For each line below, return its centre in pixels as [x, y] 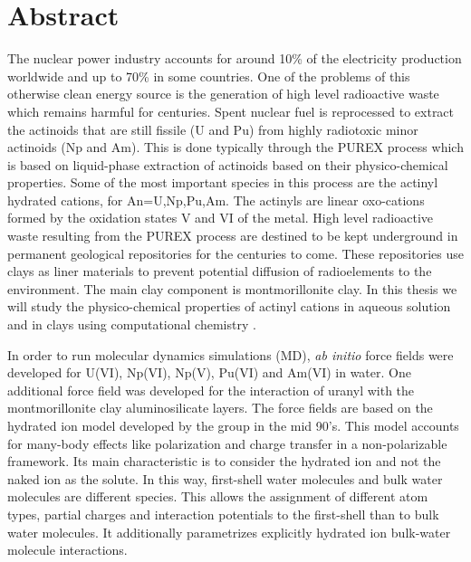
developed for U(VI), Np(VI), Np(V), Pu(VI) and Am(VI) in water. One [209, 372]
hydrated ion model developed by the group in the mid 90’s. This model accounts [233, 425]
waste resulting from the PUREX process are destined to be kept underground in [233, 236]
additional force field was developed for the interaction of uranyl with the [211, 390]
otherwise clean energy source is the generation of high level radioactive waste [223, 94]
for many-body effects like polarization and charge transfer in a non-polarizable [227, 443]
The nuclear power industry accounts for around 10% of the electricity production [235, 58]
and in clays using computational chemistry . [132, 324]
